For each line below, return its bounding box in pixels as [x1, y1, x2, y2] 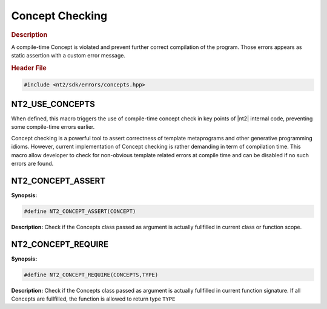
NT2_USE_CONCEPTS [11, 99, 95, 109]
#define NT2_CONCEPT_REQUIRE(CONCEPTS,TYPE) [24, 271, 159, 278]
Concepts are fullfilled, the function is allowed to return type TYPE [11, 295, 176, 302]
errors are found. [11, 160, 54, 167]
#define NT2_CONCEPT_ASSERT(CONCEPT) [24, 207, 136, 215]
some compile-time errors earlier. [11, 123, 95, 131]
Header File [11, 63, 47, 72]
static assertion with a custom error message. [11, 52, 125, 59]
